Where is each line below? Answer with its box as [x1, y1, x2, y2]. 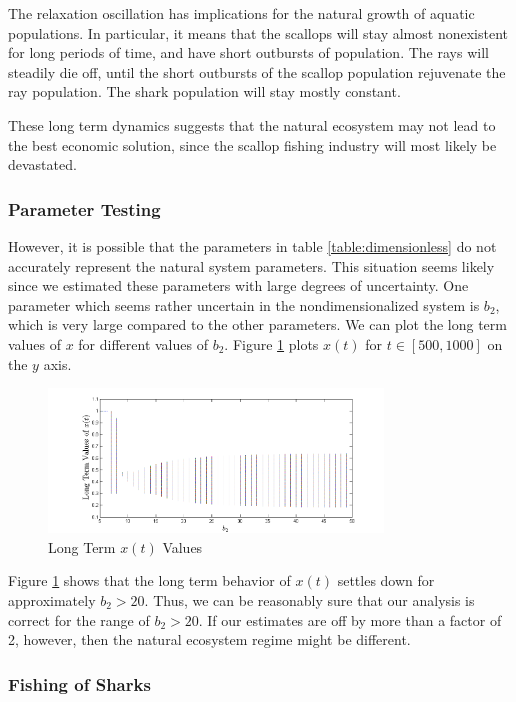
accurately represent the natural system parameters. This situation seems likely [8, 255, 495, 276]
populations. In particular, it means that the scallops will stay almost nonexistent [8, 22, 508, 43]
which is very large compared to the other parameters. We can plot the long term [8, 314, 507, 335]
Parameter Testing [8, 196, 161, 221]
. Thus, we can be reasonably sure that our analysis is [144, 589, 475, 610]
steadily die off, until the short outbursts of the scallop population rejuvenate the [8, 61, 506, 82]
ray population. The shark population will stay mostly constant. [8, 81, 401, 102]
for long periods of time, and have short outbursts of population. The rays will [8, 42, 489, 63]
